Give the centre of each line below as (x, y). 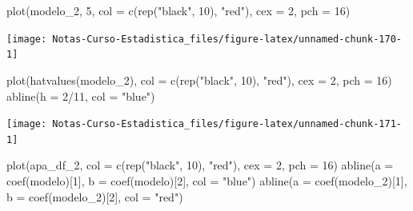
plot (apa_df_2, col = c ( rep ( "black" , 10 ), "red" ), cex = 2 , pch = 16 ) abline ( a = (200, 165)
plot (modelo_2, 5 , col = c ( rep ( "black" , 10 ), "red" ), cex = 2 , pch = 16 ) (178, 10)
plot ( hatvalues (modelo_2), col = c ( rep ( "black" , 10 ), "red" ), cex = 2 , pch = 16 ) (199, 80)
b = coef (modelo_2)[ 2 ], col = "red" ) (95, 196)
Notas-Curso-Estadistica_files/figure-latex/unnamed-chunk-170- (227, 39)
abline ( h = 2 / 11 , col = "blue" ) (81, 96)
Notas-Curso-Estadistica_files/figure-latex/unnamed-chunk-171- (227, 124)
